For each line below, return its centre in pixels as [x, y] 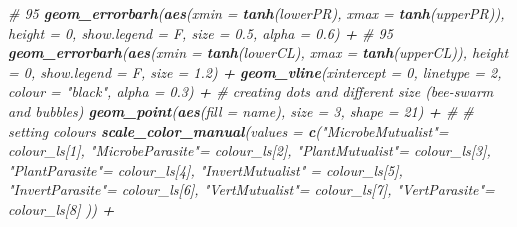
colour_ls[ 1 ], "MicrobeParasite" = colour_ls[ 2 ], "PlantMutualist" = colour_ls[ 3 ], [249, 150]
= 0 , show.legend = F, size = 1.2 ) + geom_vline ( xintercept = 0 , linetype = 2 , [255, 71]
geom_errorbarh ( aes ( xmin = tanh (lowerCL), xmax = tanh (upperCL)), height [258, 52]
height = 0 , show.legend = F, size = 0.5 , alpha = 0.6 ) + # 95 [200, 32]
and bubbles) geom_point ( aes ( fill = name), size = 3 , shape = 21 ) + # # [241, 110]
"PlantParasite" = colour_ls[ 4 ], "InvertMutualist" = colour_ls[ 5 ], [205, 169]
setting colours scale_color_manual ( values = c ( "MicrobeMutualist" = [228, 130]
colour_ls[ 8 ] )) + [61, 208]
